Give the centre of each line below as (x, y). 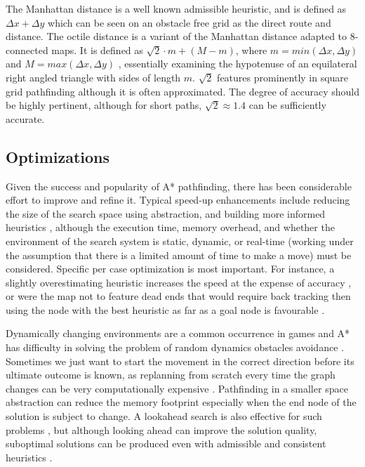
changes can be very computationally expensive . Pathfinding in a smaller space (177, 388)
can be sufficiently (287, 105)
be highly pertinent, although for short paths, (104, 105)
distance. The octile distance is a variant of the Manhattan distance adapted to (177, 36)
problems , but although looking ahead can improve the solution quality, (161, 429)
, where (251, 50)
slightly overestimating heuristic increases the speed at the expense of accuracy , (179, 282)
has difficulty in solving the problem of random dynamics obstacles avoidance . (175, 347)
